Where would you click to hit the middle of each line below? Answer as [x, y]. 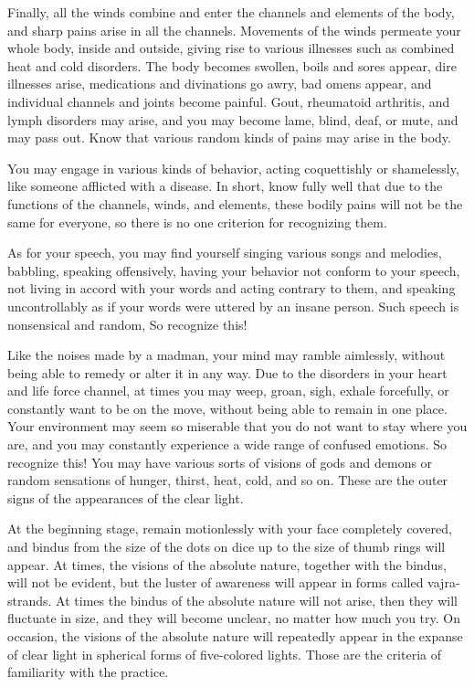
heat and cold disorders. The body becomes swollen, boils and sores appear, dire [232, 65]
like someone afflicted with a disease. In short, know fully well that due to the [225, 186]
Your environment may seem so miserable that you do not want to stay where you [237, 426]
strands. [30, 600]
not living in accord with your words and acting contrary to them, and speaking [232, 288]
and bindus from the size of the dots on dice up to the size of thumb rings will [226, 547]
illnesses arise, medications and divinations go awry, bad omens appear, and [220, 84]
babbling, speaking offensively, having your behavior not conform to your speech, [234, 270]
